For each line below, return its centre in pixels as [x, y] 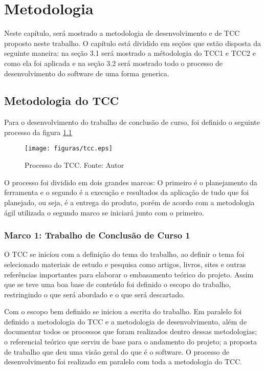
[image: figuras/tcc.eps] [69, 149]
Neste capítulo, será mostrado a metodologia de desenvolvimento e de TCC [122, 33]
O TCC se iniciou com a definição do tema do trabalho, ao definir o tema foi [124, 254]
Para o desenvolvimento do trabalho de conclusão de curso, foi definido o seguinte [132, 122]
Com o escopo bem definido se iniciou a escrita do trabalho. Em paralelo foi [123, 311]
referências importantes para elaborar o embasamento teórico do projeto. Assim [129, 274]
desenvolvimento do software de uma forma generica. [87, 73]
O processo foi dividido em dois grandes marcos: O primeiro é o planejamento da [131, 182]
